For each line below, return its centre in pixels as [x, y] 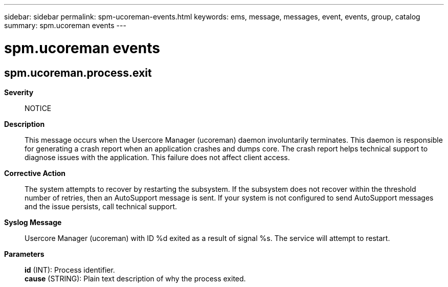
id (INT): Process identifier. [70, 270]
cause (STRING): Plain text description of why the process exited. [135, 278]
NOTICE [38, 108]
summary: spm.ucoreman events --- [65, 25]
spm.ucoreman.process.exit [78, 73]
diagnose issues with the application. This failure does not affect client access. [157, 157]
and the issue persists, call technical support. [101, 206]
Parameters [24, 254]
